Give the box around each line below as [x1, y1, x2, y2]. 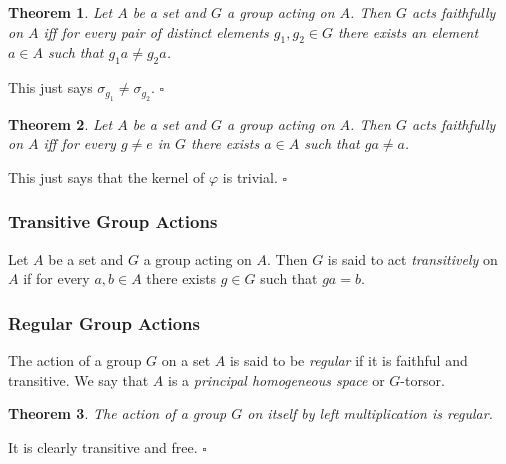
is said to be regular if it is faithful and [229, 350, 468, 370]
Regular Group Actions [8, 310, 200, 335]
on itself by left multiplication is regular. [247, 403, 493, 424]
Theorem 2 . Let [8, 113, 113, 134]
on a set [161, 350, 211, 370]
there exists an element [337, 21, 479, 42]
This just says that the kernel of [8, 166, 205, 187]
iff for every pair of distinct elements [43, 21, 269, 42]
